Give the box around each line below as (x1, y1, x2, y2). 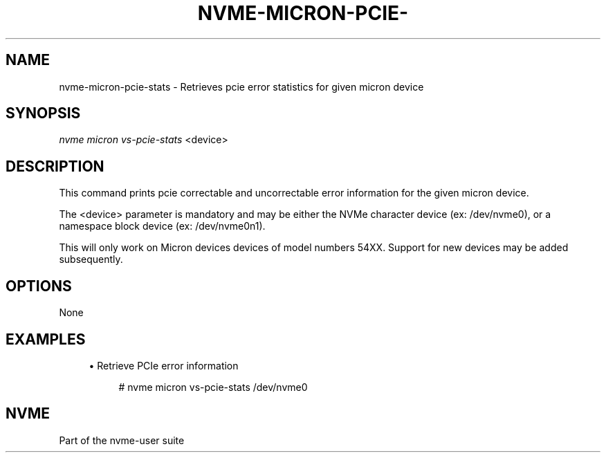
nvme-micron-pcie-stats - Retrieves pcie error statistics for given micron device (59, 80, 424, 93)
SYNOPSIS (6, 104, 81, 122)
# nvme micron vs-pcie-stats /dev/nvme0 (118, 381, 308, 393)
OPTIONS (6, 277, 72, 295)
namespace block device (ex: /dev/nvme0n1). (59, 220, 266, 232)
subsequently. (59, 253, 123, 266)
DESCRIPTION (6, 157, 104, 175)
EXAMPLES (6, 330, 86, 348)
